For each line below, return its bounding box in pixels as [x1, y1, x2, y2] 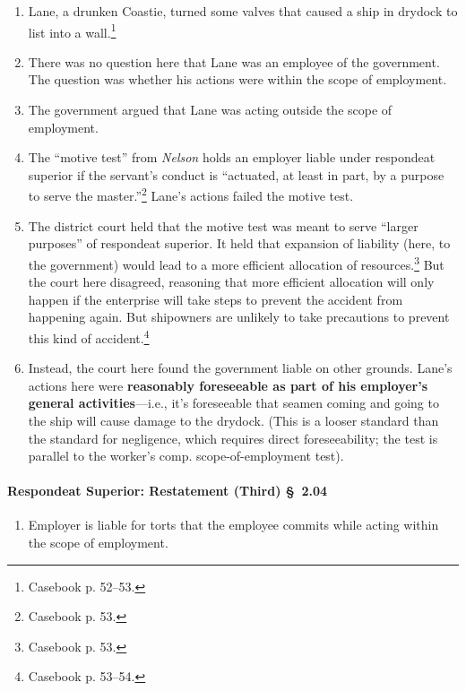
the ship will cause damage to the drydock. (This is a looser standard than [28, 410, 439, 429]
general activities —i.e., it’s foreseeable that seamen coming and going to [28, 393, 439, 412]
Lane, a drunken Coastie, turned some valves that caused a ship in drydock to [28, 2, 458, 20]
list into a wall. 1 [28, 20, 116, 41]
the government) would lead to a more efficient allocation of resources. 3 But [28, 252, 444, 273]
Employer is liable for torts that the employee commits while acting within [28, 515, 439, 534]
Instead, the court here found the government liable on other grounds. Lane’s [28, 358, 453, 377]
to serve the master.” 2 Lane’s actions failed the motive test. [28, 184, 354, 205]
